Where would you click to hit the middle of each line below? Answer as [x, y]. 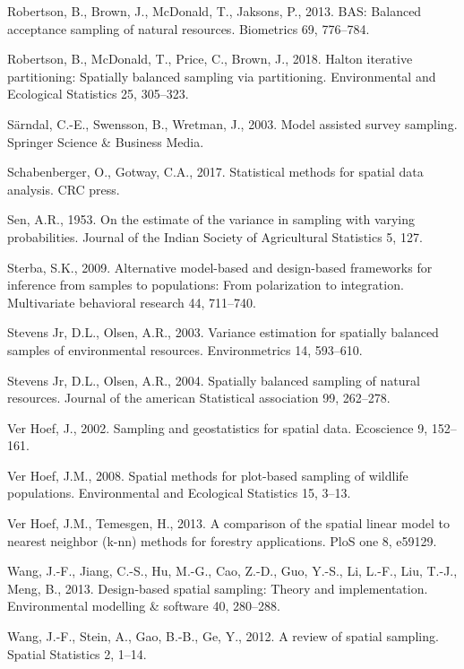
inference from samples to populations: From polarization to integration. [206, 285]
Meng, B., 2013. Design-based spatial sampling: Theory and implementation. [218, 588]
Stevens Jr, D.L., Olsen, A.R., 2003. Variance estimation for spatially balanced [223, 332]
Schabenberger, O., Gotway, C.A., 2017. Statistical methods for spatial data [215, 172]
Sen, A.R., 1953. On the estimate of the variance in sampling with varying [211, 219]
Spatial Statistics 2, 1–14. [77, 653]
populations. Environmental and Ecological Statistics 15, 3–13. [179, 493]
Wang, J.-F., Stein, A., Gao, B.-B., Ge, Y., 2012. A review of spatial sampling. [223, 636]
